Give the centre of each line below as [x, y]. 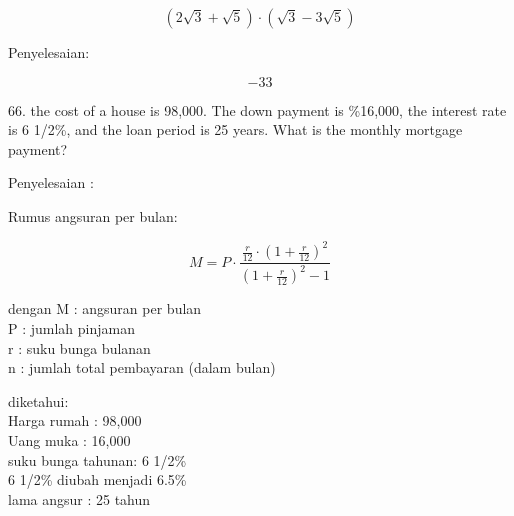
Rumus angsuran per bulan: [93, 215]
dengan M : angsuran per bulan [105, 308]
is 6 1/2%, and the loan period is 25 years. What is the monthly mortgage [235, 129]
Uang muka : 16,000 [69, 440]
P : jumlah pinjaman [72, 328]
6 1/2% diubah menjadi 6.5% [97, 479]
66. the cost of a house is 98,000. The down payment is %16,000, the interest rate [257, 109]
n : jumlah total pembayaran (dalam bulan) [142, 367]
